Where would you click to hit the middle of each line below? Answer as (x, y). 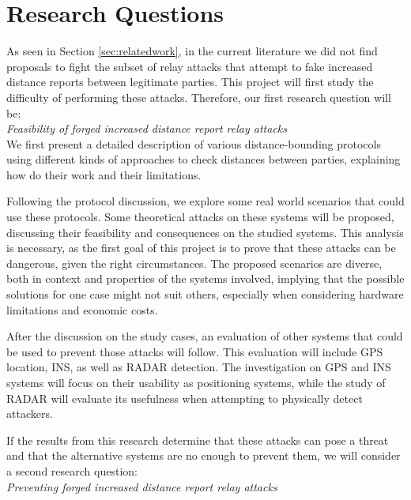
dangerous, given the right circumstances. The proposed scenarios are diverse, (194, 263)
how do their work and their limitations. (104, 174)
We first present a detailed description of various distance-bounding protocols (194, 143)
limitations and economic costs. (82, 309)
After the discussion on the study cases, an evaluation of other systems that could (205, 336)
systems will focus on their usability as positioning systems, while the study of (196, 382)
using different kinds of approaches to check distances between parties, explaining (204, 159)
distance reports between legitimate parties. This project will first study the (190, 82)
